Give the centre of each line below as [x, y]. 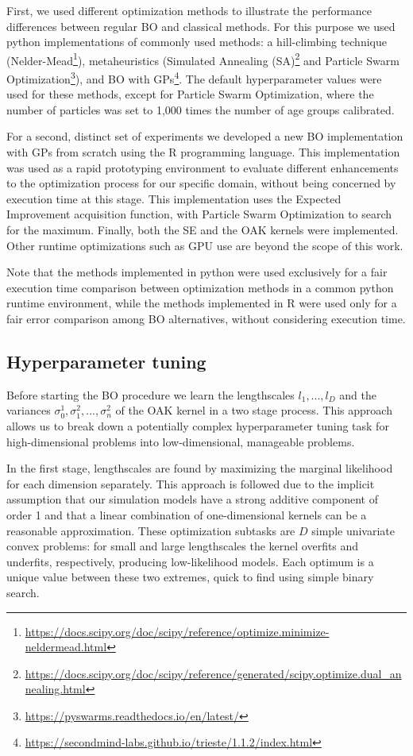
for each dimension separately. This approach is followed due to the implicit [191, 483]
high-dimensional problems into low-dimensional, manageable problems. [181, 441]
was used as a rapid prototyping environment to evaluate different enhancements [203, 167]
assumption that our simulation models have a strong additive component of [192, 499]
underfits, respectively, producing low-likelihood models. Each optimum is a [190, 561]
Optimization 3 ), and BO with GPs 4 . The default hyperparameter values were [194, 77]
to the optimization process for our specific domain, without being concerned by [201, 183]
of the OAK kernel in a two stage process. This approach [254, 410]
